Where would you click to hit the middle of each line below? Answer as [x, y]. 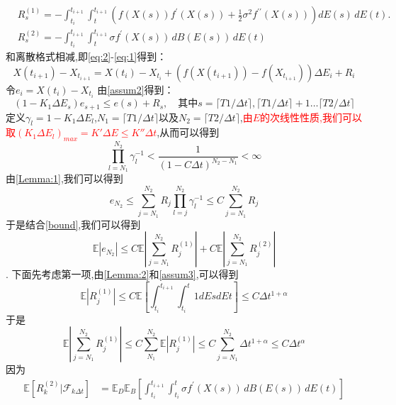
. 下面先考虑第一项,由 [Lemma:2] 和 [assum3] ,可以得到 [122, 274]
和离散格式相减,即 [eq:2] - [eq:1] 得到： [86, 56]
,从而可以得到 [188, 132]
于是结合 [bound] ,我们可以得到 [73, 224]
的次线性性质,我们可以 [311, 117]
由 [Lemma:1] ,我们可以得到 [64, 178]
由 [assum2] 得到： [136, 90]
